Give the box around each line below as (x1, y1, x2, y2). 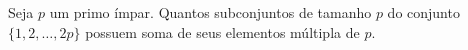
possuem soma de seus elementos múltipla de (85, 21, 360, 42)
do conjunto (387, 2, 460, 22)
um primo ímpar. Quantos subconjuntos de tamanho (49, 2, 372, 22)
